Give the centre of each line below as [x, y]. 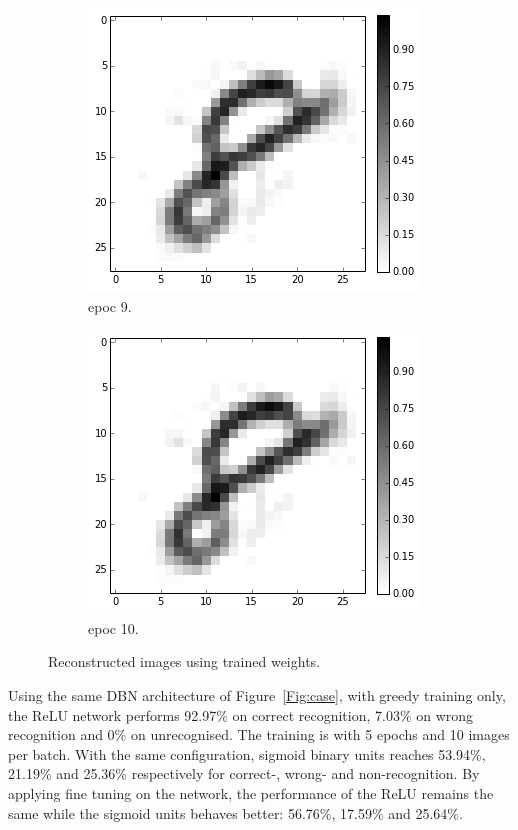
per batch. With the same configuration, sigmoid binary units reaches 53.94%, [247, 753]
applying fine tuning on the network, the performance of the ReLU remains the [251, 792]
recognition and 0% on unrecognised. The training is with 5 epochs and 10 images [259, 734]
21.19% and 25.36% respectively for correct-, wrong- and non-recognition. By [244, 773]
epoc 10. [113, 627]
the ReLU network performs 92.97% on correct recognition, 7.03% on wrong [241, 714]
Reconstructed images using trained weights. [184, 661]
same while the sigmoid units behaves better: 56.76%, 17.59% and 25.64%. [235, 812]
